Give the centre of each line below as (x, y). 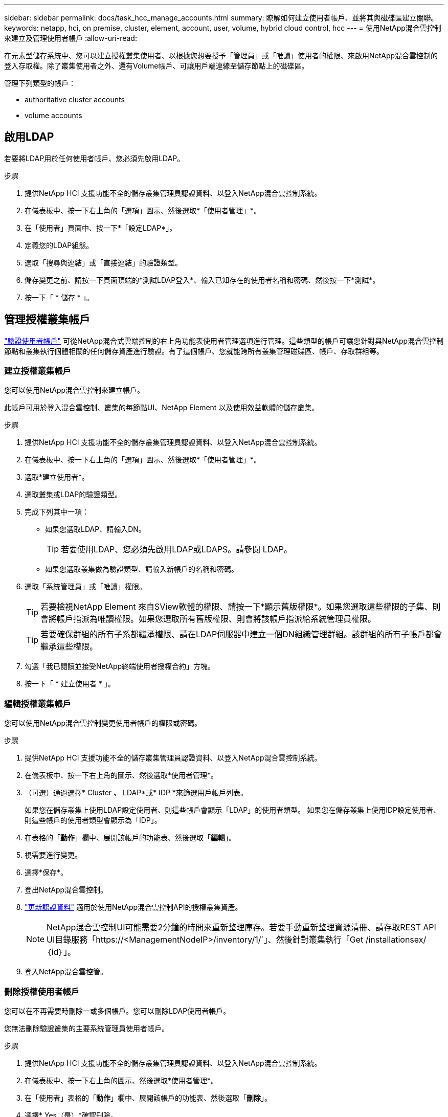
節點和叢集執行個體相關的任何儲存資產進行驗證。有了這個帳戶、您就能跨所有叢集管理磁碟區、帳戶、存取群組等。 (194, 351)
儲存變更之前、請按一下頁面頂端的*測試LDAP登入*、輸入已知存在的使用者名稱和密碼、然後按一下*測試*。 (202, 280)
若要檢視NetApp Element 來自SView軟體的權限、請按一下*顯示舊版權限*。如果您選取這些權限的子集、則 (241, 607)
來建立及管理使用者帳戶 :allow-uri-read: (71, 38)
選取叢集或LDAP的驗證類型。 (73, 495)
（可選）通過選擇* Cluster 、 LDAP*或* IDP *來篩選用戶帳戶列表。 (136, 793)
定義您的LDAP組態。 (59, 245)
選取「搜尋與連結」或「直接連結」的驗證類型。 (103, 262)
